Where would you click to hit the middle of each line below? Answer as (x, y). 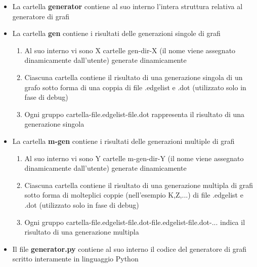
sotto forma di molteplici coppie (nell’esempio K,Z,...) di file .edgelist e (134, 195)
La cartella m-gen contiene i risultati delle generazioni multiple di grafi (123, 141)
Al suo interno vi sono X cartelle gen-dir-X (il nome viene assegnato (130, 50)
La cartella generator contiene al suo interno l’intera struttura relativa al (127, 6)
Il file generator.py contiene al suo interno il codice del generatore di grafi (129, 249)
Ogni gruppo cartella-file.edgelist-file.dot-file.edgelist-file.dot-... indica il (135, 222)
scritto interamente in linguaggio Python (75, 259)
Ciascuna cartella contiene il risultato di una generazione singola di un (134, 77)
